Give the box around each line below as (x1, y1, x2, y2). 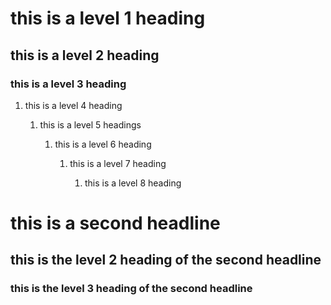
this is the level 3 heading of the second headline (10, 282, 253, 296)
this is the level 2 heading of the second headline (10, 252, 322, 269)
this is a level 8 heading (84, 177, 182, 189)
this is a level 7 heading (69, 157, 167, 169)
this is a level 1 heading (10, 7, 206, 30)
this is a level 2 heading (10, 47, 160, 64)
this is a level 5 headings (39, 118, 142, 131)
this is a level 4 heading (24, 99, 123, 111)
